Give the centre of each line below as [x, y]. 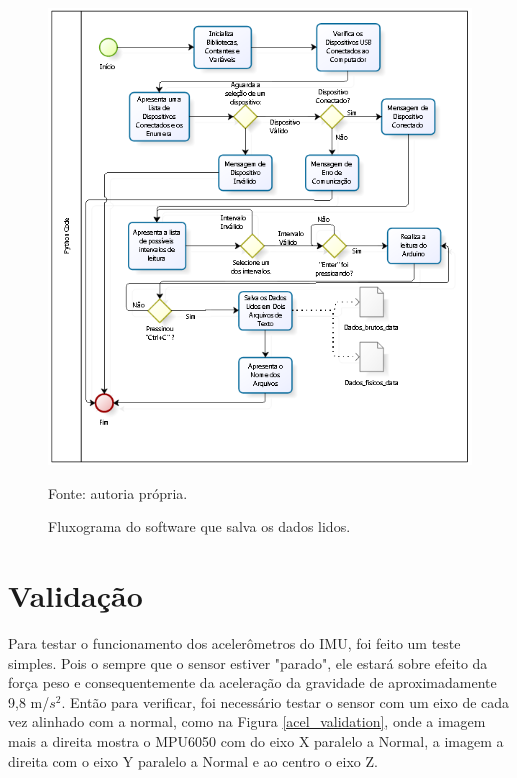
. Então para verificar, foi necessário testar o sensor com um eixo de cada [285, 701]
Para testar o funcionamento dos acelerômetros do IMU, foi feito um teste [234, 643]
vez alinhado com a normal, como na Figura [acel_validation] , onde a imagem [247, 721]
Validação [75, 595]
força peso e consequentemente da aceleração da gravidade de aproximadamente [252, 682]
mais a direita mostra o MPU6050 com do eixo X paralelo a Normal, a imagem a [256, 740]
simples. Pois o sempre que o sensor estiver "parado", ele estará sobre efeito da [248, 662]
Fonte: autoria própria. [118, 492]
